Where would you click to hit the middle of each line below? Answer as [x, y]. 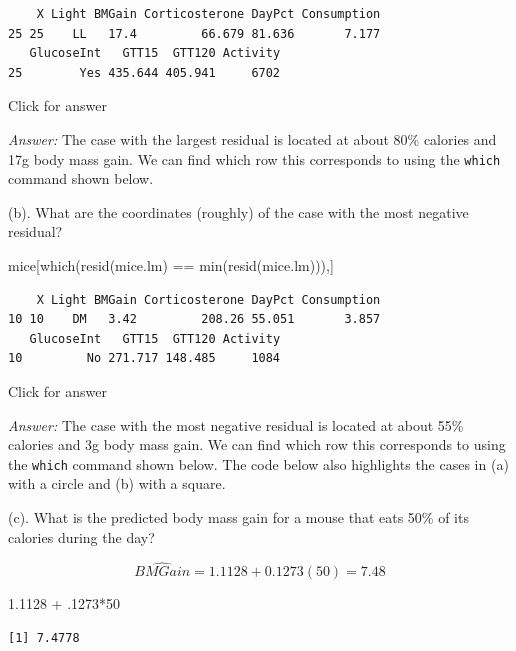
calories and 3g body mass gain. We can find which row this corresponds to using [257, 444]
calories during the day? [81, 536]
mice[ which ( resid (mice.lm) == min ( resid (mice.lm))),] [171, 265]
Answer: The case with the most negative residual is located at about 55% [236, 424]
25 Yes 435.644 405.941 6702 [144, 72]
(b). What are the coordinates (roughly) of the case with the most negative [238, 211]
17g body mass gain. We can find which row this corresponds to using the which [254, 158]
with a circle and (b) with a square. [117, 483]
